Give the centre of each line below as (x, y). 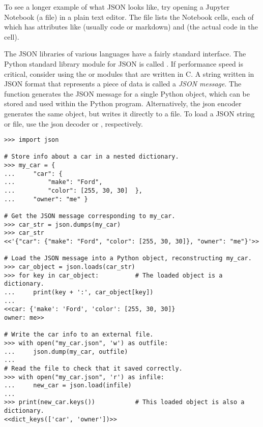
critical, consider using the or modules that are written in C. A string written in (129, 73)
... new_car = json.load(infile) (68, 386)
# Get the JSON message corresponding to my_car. (90, 216)
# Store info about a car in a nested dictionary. (92, 157)
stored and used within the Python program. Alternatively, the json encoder (123, 103)
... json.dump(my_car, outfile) (66, 352)
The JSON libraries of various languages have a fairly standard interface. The (125, 54)
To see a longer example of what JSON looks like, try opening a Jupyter (117, 7)
